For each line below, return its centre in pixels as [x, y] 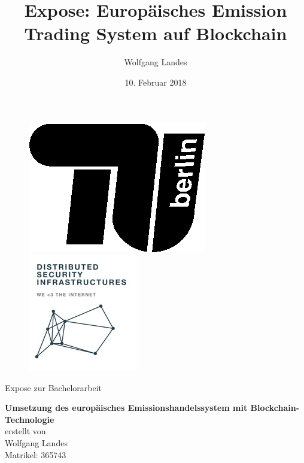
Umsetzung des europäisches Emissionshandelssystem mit [126, 408]
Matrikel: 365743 [36, 454]
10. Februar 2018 [156, 82]
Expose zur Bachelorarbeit [53, 387]
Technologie [30, 419]
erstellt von [25, 431]
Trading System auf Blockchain [156, 33]
